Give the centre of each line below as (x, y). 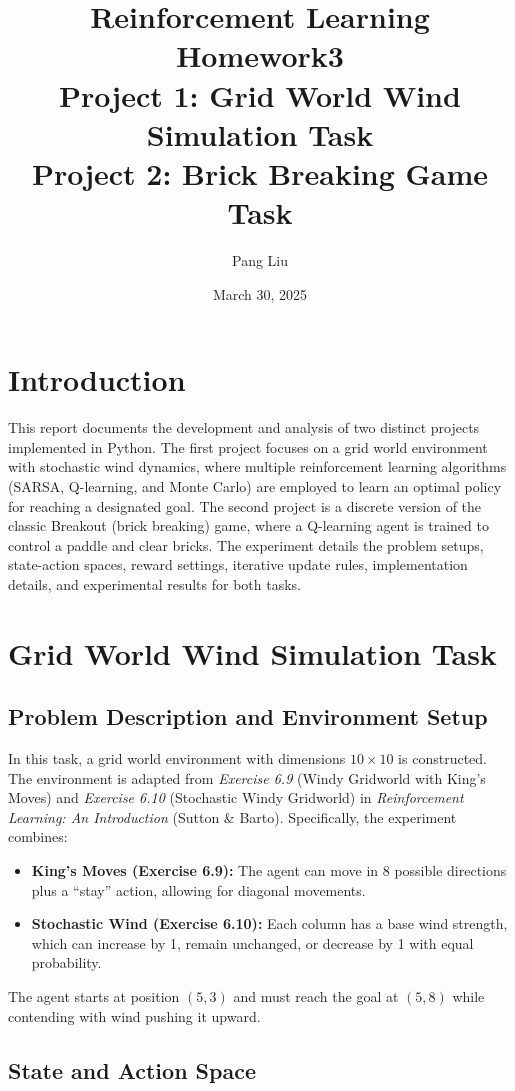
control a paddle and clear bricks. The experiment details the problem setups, (246, 544)
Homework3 (260, 55)
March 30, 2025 (260, 293)
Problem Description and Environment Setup (248, 716)
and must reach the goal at (316, 996)
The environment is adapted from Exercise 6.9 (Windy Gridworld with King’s (247, 777)
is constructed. (442, 758)
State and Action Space (132, 1069)
